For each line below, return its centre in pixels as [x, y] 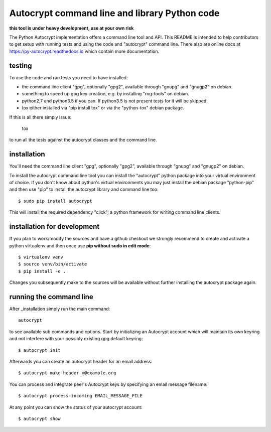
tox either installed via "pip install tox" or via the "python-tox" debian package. [103, 108]
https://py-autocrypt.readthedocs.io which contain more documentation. [84, 51]
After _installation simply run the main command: [60, 309]
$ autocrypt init [39, 350]
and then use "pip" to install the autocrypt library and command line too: [84, 189]
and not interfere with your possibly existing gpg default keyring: [76, 339]
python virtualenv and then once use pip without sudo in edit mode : [80, 245]
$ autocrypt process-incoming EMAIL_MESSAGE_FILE [81, 396]
